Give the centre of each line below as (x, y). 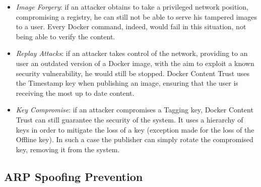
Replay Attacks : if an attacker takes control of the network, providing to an (132, 53)
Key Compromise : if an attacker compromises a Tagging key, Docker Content (135, 110)
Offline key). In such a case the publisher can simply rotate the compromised (135, 139)
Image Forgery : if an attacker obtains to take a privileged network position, (132, 7)
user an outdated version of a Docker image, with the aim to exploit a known (135, 63)
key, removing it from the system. (68, 149)
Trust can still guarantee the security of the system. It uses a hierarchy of (129, 119)
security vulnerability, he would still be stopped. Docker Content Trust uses (133, 73)
